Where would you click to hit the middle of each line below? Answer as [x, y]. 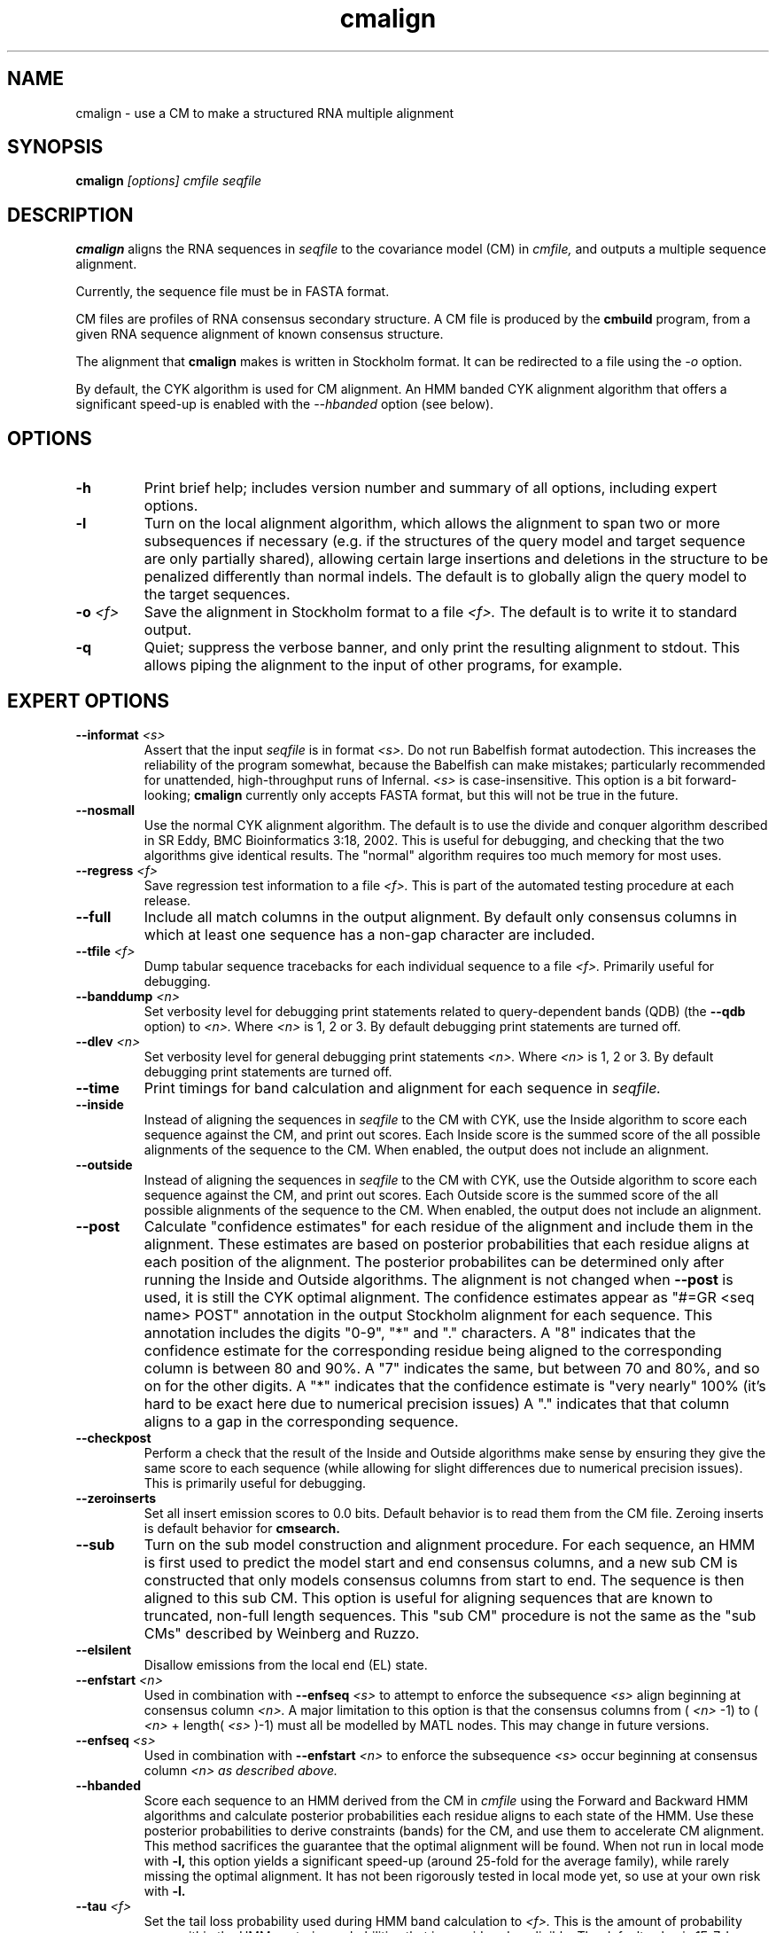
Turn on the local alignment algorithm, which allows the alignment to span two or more [432, 524]
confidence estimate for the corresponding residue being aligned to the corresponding [433, 1350]
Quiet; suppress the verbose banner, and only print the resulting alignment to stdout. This [442, 648]
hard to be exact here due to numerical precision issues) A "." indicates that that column [437, 1403]
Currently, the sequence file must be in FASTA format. [233, 292]
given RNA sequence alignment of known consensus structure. [260, 334]
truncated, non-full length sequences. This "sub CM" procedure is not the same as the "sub [450, 1615]
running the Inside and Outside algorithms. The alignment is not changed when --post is [438, 1279]
